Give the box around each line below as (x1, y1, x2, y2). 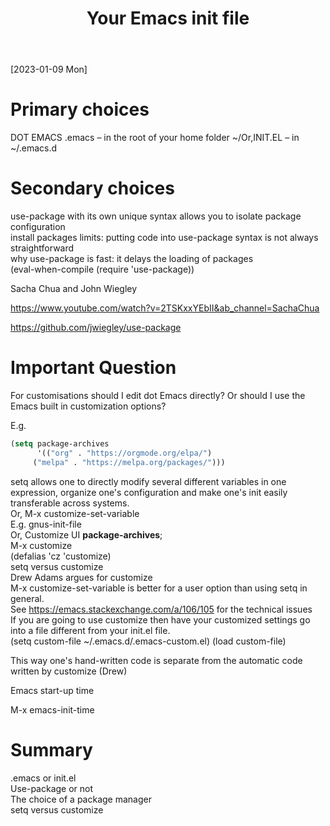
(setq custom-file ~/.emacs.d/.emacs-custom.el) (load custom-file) (10, 635, 287, 647)
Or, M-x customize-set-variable (10, 507, 140, 519)
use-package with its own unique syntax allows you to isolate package (10, 210, 302, 222)
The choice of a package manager (10, 793, 152, 805)
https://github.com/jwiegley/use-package (10, 322, 182, 334)
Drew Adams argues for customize (10, 571, 153, 583)
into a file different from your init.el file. (10, 624, 171, 636)
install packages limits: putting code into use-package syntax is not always (10, 232, 319, 244)
